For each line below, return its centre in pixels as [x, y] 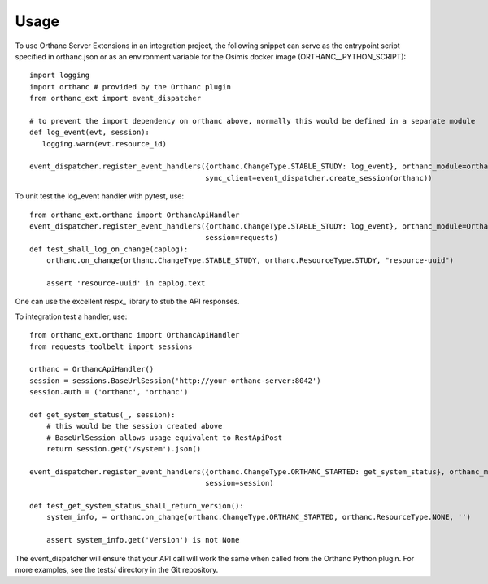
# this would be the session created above [134, 426]
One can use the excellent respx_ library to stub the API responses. [127, 302]
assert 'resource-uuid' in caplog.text [126, 283]
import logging [60, 76]
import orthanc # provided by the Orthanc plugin [131, 87]
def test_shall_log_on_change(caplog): [109, 249]
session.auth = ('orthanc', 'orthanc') [109, 392]
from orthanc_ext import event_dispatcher [115, 98]
